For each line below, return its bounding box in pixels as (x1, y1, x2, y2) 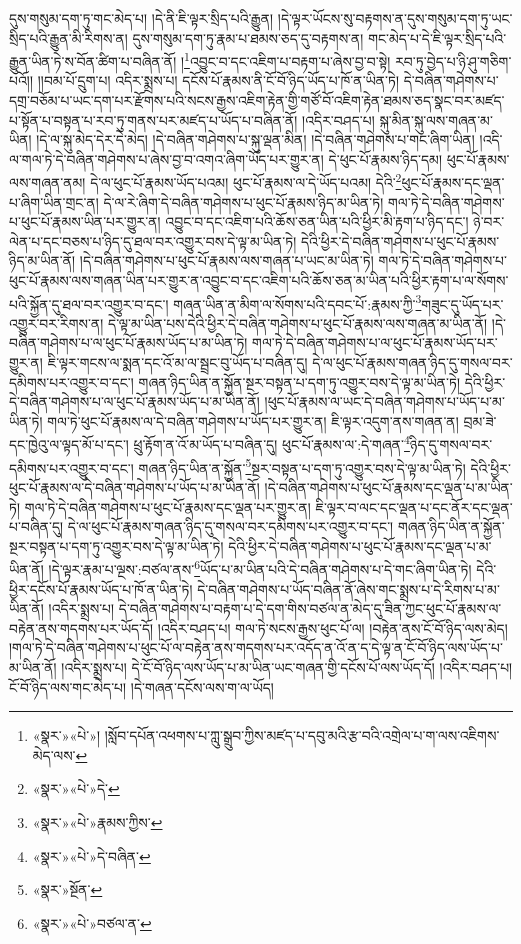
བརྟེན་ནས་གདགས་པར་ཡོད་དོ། (9, 617, 154, 638)
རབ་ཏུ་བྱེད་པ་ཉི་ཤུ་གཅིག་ (395, 50, 512, 71)
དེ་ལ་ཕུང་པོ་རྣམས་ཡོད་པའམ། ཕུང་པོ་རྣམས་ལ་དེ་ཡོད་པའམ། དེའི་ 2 (90, 169, 402, 193)
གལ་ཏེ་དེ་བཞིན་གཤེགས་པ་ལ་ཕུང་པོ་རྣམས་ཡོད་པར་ (252, 332, 498, 353)
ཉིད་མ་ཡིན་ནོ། (9, 250, 76, 271)
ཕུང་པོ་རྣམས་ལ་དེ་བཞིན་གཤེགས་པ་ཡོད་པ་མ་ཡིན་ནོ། (9, 476, 260, 497)
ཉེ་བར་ (473, 211, 505, 232)
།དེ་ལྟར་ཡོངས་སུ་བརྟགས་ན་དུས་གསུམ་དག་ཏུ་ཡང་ (277, 8, 513, 28)
